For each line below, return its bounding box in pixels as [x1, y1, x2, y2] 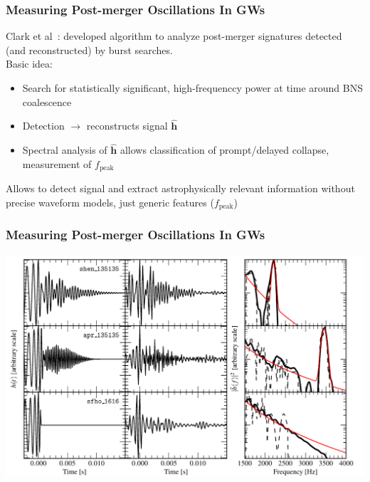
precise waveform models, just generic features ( [6, 194, 214, 209]
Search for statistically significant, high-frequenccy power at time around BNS [22, 80, 363, 95]
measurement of [22, 156, 92, 171]
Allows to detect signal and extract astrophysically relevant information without [6, 181, 355, 196]
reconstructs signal [86, 118, 168, 133]
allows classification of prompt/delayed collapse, [120, 142, 329, 157]
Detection [22, 118, 65, 133]
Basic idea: [6, 56, 53, 71]
